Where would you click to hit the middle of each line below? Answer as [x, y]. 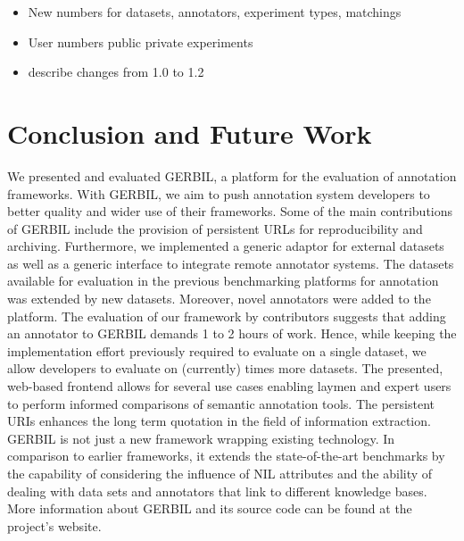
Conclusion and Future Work [190, 133]
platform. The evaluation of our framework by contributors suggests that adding [227, 316]
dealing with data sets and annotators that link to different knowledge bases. [217, 491]
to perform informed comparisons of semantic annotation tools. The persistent [221, 403]
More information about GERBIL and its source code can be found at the [210, 508]
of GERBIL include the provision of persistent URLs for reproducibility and [215, 228]
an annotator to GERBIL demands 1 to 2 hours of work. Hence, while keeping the [232, 333]
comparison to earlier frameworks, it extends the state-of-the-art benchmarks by [226, 456]
